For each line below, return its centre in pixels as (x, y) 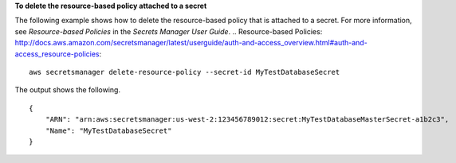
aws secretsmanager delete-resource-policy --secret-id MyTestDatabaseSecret (185, 72)
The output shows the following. (68, 90)
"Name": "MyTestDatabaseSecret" (108, 130)
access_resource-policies (57, 54)
